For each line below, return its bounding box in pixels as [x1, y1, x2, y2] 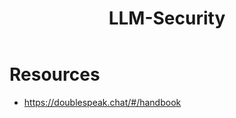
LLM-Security [108, 7, 226, 30]
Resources [9, 63, 101, 86]
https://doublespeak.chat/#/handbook [23, 96, 182, 108]
